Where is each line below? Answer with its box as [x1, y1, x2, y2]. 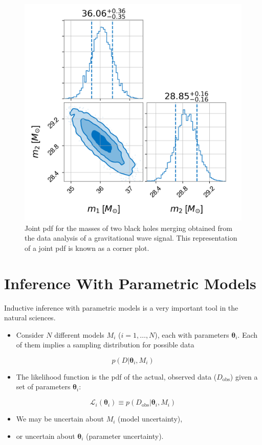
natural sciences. [4, 312, 56, 323]
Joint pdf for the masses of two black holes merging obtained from [25, 222, 232, 233]
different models [54, 329, 104, 340]
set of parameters [16, 381, 71, 392]
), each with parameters [155, 329, 229, 340]
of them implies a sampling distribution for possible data [16, 339, 194, 350]
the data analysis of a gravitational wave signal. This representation [25, 232, 237, 243]
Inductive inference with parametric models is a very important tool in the [4, 302, 238, 313]
